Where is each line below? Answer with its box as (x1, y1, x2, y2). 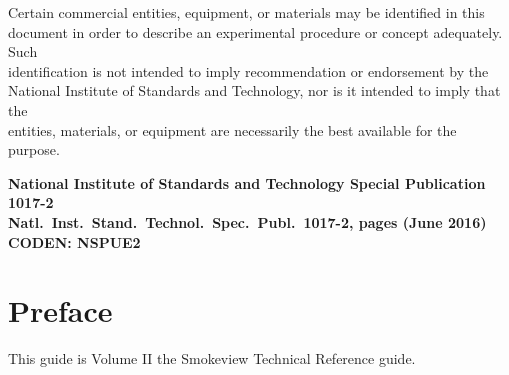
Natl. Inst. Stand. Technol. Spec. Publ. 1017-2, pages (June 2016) (8, 211, 487, 232)
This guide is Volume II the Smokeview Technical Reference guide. (8, 348, 416, 369)
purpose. (8, 139, 60, 160)
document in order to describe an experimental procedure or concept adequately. (8, 21, 503, 42)
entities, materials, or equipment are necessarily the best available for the (8, 119, 457, 140)
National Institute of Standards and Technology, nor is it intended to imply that (8, 80, 501, 101)
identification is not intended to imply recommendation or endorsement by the (8, 60, 489, 81)
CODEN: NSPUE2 (8, 231, 141, 252)
